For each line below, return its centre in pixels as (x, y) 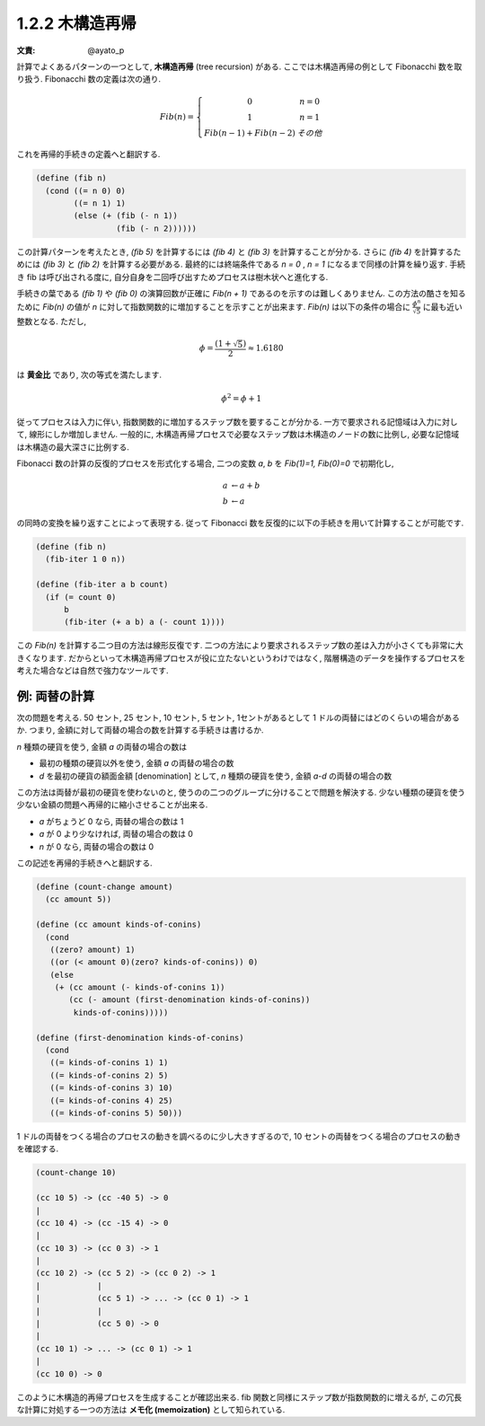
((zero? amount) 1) (93, 949)
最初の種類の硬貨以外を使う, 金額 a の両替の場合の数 (137, 763)
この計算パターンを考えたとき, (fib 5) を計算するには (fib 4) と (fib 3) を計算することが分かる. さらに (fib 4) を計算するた (239, 251)
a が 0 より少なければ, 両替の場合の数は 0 (116, 834)
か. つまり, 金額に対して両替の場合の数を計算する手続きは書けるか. (140, 730)
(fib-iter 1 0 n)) (85, 559)
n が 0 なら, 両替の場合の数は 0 (97, 846)
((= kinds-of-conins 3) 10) (112, 1088)
